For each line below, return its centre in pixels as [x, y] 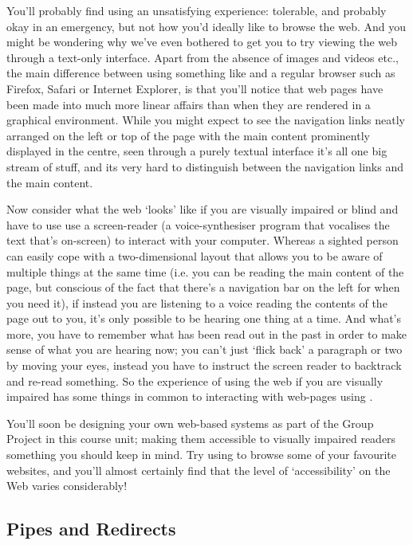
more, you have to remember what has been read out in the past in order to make [207, 333]
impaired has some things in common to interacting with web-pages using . [190, 396]
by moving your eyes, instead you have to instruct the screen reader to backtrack [204, 365]
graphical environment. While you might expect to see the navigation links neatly [206, 120]
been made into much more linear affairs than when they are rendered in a [189, 104]
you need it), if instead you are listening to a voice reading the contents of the [197, 302]
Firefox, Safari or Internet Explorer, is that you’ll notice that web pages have [195, 88]
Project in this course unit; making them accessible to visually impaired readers [201, 439]
